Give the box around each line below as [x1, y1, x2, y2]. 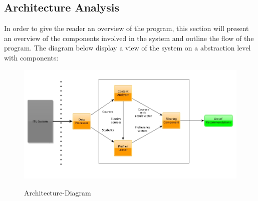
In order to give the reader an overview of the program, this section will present [4, 23, 249, 33]
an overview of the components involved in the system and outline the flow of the [4, 32, 254, 43]
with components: [4, 52, 59, 62]
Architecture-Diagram [24, 187, 91, 197]
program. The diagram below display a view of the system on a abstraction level [4, 42, 251, 53]
